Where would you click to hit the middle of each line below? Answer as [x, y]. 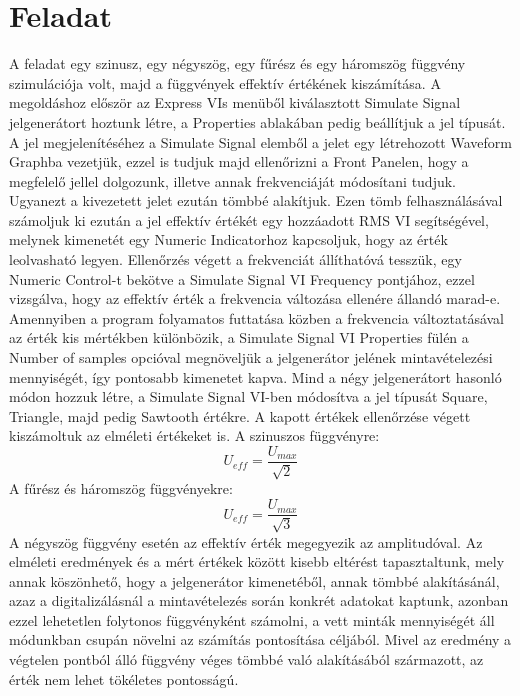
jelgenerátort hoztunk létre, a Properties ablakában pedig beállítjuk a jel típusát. [257, 121]
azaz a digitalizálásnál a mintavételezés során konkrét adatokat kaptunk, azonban [259, 600]
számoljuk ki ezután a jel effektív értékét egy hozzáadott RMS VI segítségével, [249, 219]
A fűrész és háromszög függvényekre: [121, 488]
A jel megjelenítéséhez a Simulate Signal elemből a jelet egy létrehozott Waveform [260, 141]
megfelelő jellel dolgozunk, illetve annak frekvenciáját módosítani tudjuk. [233, 180]
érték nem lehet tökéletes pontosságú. [124, 678]
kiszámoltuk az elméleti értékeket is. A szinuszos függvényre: [194, 435]
